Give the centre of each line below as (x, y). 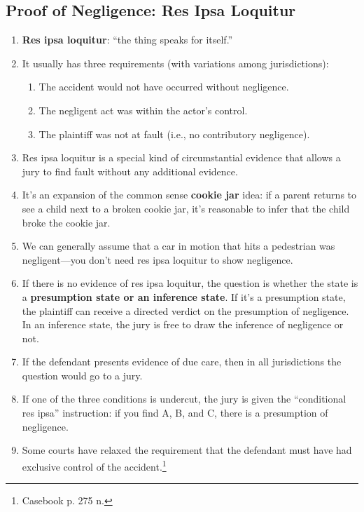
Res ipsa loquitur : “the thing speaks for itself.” (127, 40)
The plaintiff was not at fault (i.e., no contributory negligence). (174, 134)
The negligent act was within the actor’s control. (143, 110)
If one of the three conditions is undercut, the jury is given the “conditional (184, 399)
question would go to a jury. (82, 375)
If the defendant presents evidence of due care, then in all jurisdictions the (182, 362)
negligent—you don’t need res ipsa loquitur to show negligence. (157, 259)
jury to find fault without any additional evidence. (130, 171)
